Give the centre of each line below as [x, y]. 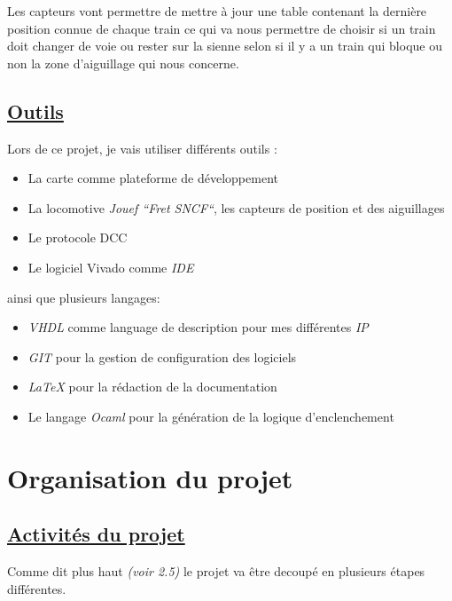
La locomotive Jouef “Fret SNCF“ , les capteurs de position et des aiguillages [236, 207]
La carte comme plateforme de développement [153, 178]
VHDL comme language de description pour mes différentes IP [198, 327]
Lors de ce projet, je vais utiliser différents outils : [142, 148]
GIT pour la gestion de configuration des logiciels [162, 356]
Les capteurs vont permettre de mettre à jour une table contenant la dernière [217, 11]
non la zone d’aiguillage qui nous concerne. [123, 63]
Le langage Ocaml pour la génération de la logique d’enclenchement [211, 416]
